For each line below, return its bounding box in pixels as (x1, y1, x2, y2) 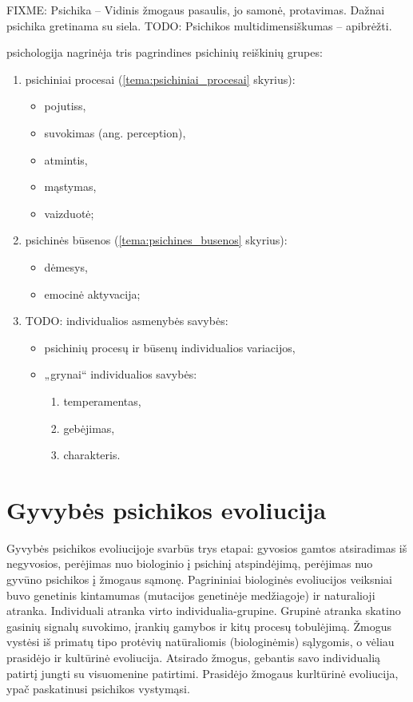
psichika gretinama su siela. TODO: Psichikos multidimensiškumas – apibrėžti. (6, 17, 392, 34)
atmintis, (44, 151, 88, 168)
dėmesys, (44, 258, 88, 275)
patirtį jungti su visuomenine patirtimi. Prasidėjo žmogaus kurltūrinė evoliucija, (6, 664, 399, 681)
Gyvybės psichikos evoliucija (6, 493, 327, 526)
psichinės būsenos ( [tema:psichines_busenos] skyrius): (25, 232, 288, 248)
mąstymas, (44, 178, 97, 195)
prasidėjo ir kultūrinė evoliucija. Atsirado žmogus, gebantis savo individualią (6, 648, 381, 665)
